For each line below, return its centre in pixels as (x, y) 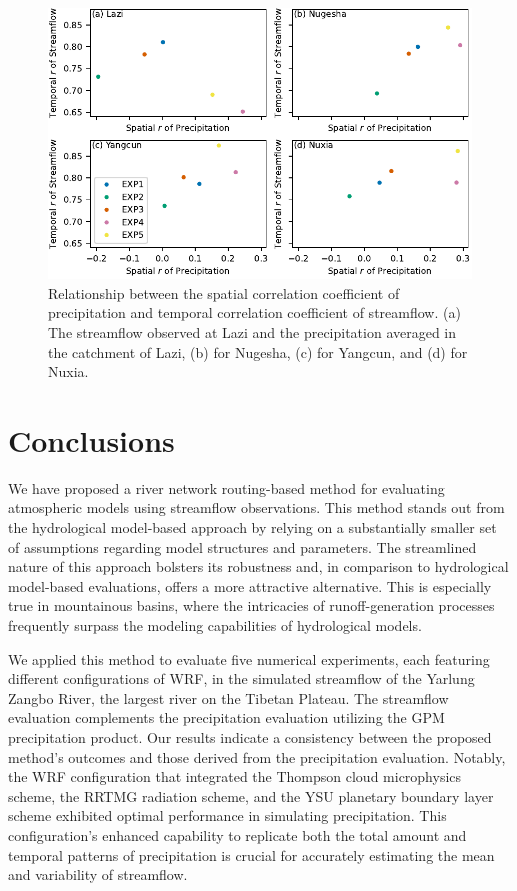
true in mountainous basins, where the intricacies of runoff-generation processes (251, 605)
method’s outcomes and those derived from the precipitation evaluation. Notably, (257, 756)
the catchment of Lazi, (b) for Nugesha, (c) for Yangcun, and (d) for (258, 351)
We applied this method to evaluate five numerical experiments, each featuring (249, 658)
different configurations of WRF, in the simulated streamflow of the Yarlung (241, 678)
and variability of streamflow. (98, 874)
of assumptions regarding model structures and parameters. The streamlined (242, 546)
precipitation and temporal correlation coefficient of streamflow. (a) (254, 312)
